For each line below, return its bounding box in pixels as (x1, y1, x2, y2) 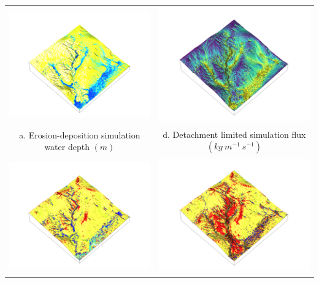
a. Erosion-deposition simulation (19, 128, 140, 141)
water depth (44, 140, 90, 153)
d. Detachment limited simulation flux (163, 127, 306, 140)
